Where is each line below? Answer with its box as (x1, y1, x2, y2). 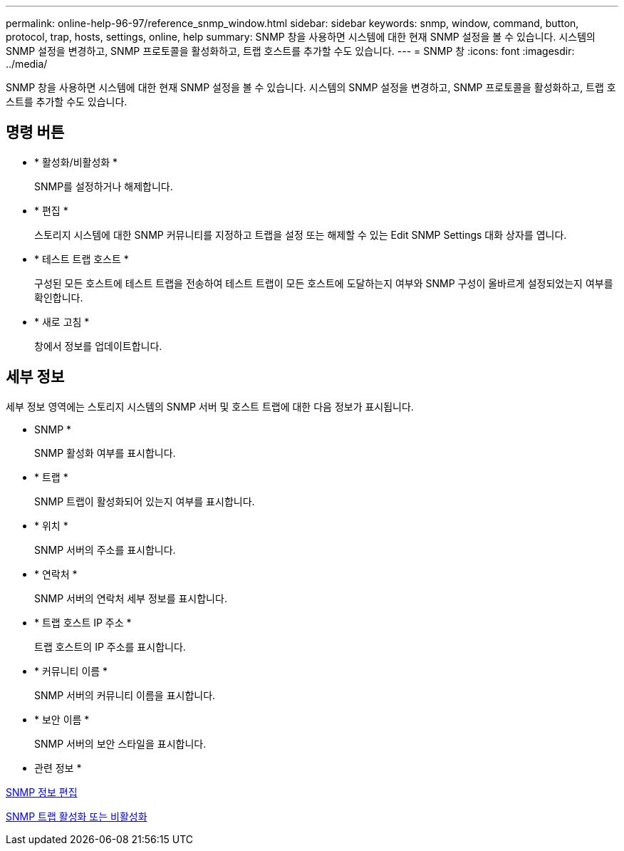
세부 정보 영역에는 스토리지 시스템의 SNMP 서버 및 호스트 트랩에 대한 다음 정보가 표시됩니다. (6, 400, 414, 413)
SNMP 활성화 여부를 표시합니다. (34, 446, 176, 459)
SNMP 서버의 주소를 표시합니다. (34, 543, 176, 556)
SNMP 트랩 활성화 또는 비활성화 (6, 810, 147, 822)
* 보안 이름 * (34, 713, 90, 726)
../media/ (6, 58, 48, 70)
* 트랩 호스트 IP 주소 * (34, 616, 132, 629)
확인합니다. (34, 291, 83, 304)
